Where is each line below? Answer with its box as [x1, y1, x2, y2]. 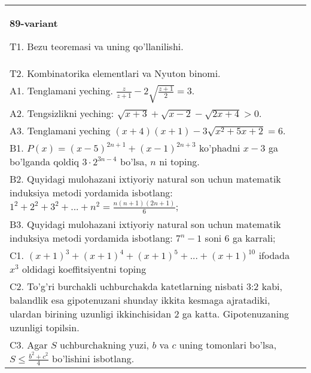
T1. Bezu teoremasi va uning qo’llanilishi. [10, 39, 184, 53]
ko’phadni [199, 141, 240, 155]
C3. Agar [10, 337, 48, 352]
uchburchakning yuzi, [60, 337, 150, 352]
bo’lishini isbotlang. [51, 351, 135, 365]
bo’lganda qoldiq [10, 155, 80, 169]
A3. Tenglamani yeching [10, 124, 111, 138]
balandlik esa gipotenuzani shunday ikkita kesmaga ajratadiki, [10, 292, 270, 307]
